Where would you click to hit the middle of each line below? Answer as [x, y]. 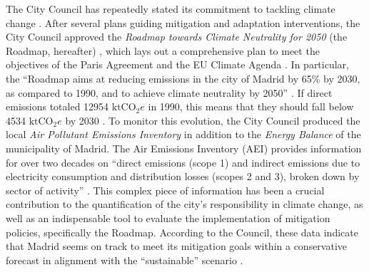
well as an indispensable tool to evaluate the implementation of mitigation [168, 218]
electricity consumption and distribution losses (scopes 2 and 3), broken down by [183, 176]
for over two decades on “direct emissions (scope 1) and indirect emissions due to [183, 162]
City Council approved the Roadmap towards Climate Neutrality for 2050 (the [177, 37]
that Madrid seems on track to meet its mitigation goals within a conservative [177, 246]
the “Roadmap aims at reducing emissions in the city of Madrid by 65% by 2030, [183, 78]
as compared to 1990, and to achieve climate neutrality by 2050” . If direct [169, 92]
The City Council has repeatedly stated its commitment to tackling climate [171, 9]
